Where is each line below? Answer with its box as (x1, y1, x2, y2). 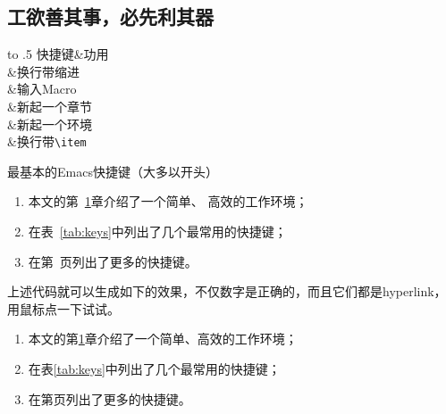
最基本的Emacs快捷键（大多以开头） (7, 161, 218, 180)
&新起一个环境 (7, 114, 92, 133)
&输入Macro (7, 79, 77, 98)
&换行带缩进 (7, 62, 80, 80)
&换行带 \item (7, 132, 87, 151)
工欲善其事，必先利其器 (7, 3, 214, 30)
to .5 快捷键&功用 (7, 45, 109, 63)
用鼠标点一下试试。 (7, 299, 120, 318)
